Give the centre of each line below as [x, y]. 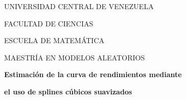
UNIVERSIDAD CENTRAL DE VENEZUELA [79, 6]
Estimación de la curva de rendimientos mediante [93, 74]
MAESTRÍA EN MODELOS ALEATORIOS [75, 57]
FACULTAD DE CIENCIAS [49, 23]
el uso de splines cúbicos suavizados [68, 91]
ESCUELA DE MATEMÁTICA [54, 40]
